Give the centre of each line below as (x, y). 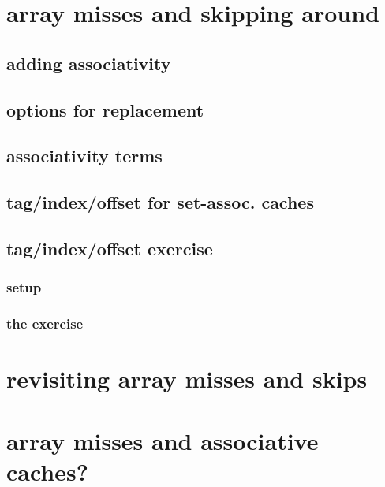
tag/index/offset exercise (110, 248)
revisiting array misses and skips (187, 379)
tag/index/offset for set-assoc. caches (160, 202)
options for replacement (105, 109)
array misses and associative (163, 440)
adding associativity (89, 63)
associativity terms (84, 156)
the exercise (45, 323)
